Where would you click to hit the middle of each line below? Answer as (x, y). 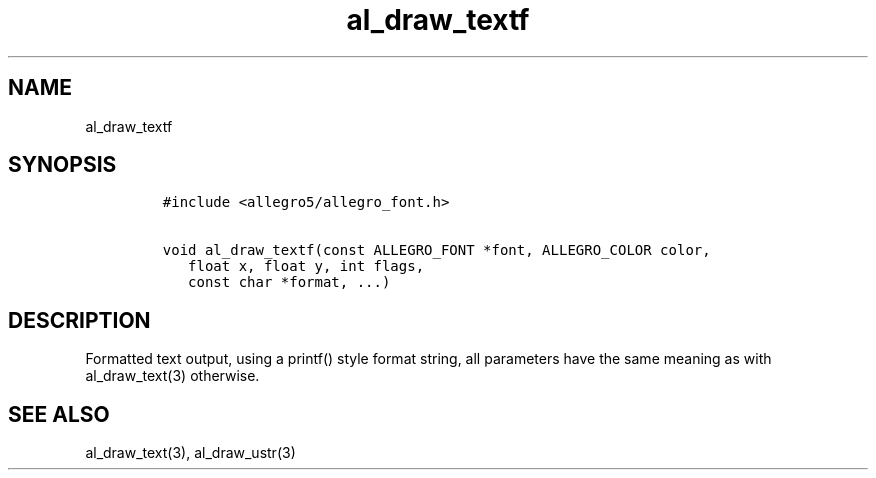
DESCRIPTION (79, 320)
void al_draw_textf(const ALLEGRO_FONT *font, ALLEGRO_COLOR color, (436, 250)
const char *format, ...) (289, 282)
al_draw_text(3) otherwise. (172, 376)
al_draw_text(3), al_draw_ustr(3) (190, 453)
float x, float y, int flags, (306, 266)
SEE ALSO (59, 414)
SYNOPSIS (62, 165)
